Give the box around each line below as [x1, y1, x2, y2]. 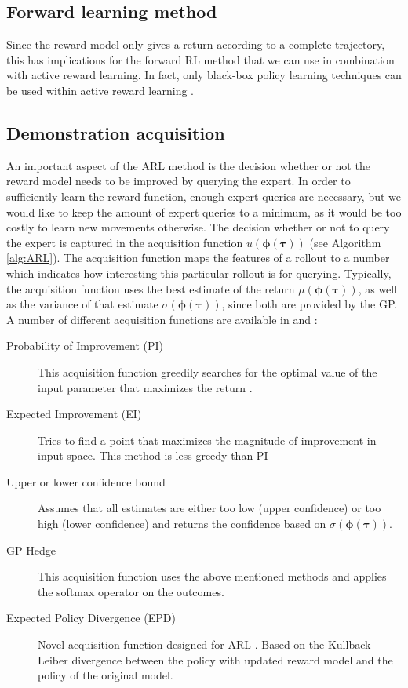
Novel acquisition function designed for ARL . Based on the [38, 636, 325, 653]
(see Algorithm [309, 234, 381, 250]
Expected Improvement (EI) [6, 406, 142, 422]
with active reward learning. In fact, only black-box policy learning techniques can [6, 67, 402, 83]
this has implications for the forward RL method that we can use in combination [6, 51, 395, 67]
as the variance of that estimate [6, 296, 158, 312]
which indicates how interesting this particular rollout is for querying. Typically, [6, 264, 392, 281]
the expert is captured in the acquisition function [6, 234, 243, 250]
